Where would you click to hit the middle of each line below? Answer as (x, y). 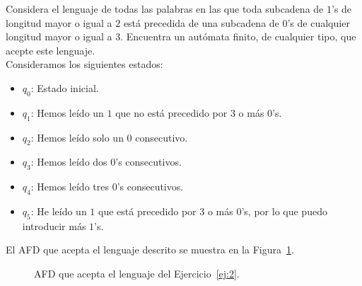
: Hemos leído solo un (77, 137)
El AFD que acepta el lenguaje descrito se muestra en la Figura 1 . (150, 250)
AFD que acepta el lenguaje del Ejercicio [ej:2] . (137, 273)
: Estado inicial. (65, 87)
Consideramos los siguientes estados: (84, 64)
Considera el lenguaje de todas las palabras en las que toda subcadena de (165, 8)
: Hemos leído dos (69, 162)
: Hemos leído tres (70, 187)
